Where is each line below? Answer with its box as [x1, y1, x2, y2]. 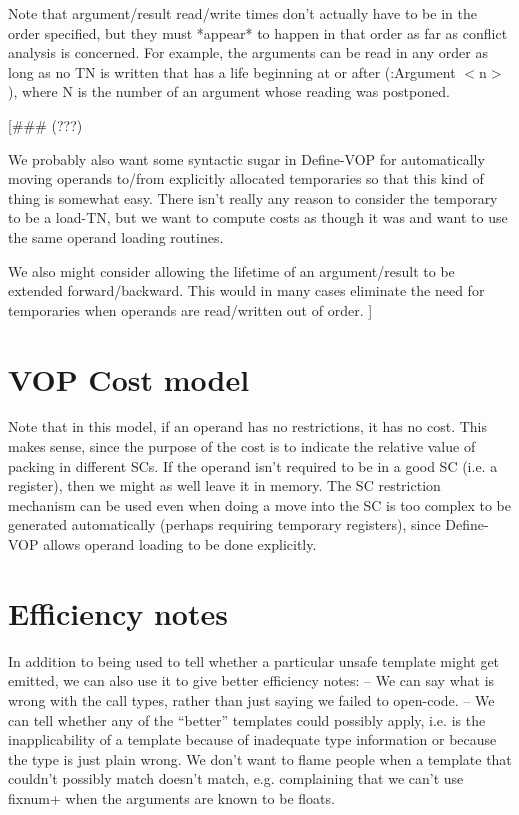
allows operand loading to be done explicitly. [43, 534, 317, 554]
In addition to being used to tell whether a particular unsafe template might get [8, 650, 500, 671]
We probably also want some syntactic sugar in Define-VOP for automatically [8, 148, 485, 169]
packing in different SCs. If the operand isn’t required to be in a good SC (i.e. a [8, 455, 498, 476]
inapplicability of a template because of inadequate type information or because [8, 729, 497, 750]
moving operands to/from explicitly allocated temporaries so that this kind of [8, 168, 484, 189]
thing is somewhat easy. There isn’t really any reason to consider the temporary [8, 187, 498, 208]
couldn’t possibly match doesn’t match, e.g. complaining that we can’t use [8, 768, 464, 789]
